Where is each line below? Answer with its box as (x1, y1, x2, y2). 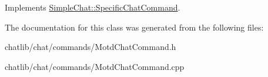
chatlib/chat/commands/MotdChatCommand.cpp (5, 60, 185, 72)
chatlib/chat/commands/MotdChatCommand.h (5, 41, 176, 53)
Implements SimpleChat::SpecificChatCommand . (5, 1, 180, 13)
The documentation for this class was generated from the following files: (5, 21, 264, 33)
